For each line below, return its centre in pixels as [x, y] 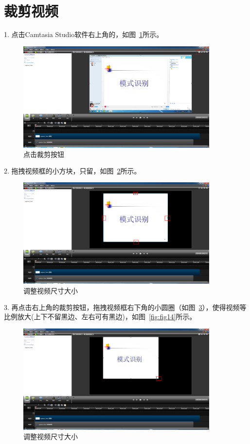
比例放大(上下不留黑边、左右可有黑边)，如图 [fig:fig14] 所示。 [100, 317]
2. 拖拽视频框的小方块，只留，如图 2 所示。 [72, 170]
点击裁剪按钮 [44, 154]
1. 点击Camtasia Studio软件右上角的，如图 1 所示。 [84, 34]
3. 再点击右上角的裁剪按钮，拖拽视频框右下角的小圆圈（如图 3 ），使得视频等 [125, 307]
